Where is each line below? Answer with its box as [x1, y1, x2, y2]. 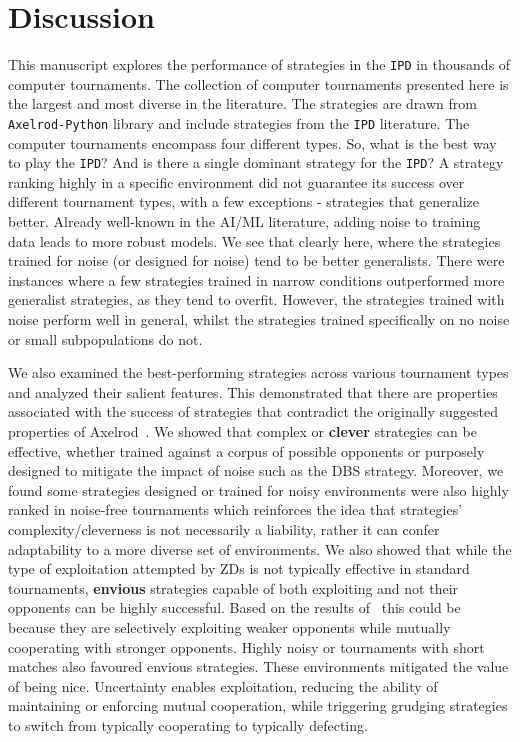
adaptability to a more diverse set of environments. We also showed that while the [8, 538, 512, 559]
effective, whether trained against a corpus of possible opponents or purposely [8, 440, 485, 461]
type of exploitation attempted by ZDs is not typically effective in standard [8, 558, 470, 579]
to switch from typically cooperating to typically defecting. [8, 714, 368, 735]
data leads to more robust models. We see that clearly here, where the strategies [8, 230, 501, 251]
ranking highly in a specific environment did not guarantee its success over [8, 171, 465, 192]
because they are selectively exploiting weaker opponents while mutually [8, 616, 451, 637]
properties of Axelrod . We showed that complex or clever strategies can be [8, 421, 477, 441]
